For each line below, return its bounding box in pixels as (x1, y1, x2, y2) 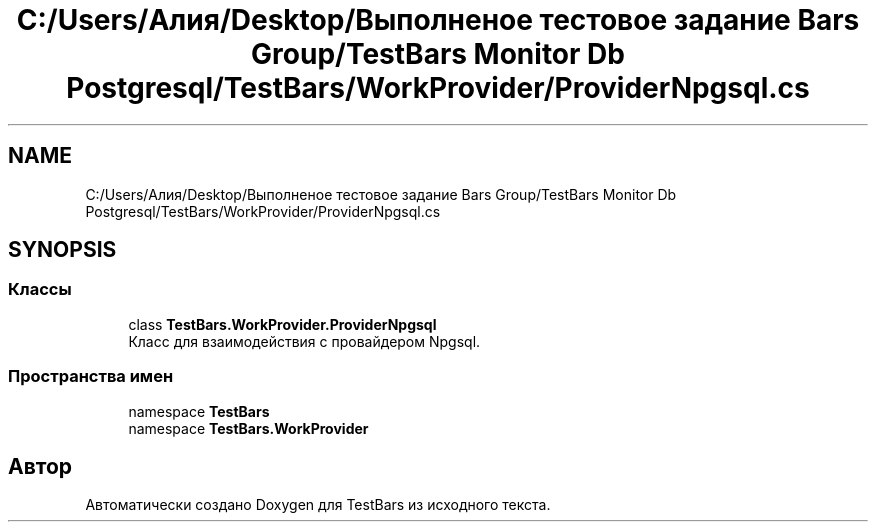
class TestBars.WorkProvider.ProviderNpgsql (128, 315, 437, 333)
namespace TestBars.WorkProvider (128, 419, 369, 437)
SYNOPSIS (8, 237, 117, 263)
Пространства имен (8, 366, 174, 387)
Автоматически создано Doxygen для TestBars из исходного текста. (85, 496, 551, 514)
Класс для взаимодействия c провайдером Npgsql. (128, 332, 481, 350)
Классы (8, 279, 72, 300)
